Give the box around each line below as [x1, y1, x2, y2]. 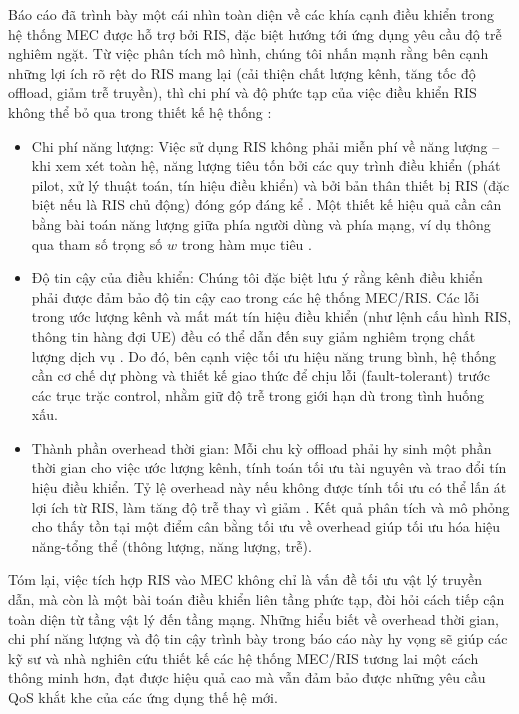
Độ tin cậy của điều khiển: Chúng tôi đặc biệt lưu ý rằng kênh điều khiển [31, 267, 483, 288]
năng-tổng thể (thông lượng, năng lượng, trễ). [31, 535, 312, 556]
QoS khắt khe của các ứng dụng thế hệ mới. [8, 687, 278, 707]
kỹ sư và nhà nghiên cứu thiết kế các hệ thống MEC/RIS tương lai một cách [8, 647, 479, 668]
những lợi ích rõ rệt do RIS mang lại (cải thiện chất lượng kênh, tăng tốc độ [8, 62, 476, 83]
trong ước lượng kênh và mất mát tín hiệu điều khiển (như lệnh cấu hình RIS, [31, 306, 512, 327]
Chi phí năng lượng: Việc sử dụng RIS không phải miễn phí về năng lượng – [31, 135, 500, 156]
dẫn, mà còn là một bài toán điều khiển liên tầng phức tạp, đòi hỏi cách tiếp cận [8, 589, 505, 610]
